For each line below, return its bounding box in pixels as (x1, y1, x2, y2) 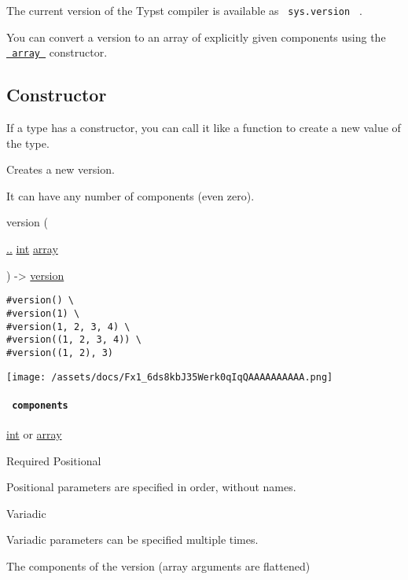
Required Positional (6, 452, 101, 468)
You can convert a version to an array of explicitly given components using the (6, 28, 386, 45)
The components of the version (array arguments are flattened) (6, 558, 311, 574)
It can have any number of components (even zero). (6, 187, 255, 204)
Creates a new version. (6, 161, 115, 178)
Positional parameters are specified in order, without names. (6, 479, 296, 495)
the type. (6, 134, 50, 151)
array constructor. (12, 44, 108, 61)
